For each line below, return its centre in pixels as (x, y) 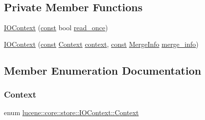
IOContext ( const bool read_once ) (56, 28)
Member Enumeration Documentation (103, 70)
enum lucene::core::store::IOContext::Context (71, 112)
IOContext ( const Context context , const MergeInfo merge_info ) (101, 44)
